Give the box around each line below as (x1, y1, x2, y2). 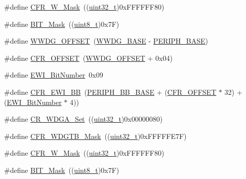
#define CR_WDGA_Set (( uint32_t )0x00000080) (4, 114, 163, 124)
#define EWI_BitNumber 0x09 (4, 69, 103, 80)
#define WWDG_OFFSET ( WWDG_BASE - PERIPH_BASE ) (4, 35, 208, 46)
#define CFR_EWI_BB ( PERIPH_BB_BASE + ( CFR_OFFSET (4, 86, 217, 97)
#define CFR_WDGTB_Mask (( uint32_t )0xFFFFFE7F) (4, 130, 187, 141)
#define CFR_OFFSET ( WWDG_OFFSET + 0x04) (4, 52, 173, 63)
